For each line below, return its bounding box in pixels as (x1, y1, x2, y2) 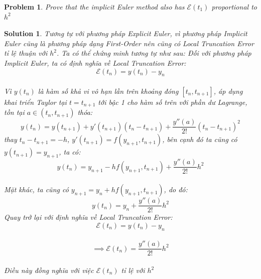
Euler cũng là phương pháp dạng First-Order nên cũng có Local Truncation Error (4, 38, 254, 48)
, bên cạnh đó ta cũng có (162, 134, 237, 145)
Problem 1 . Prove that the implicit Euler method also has (4, 2, 185, 12)
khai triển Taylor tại (4, 96, 67, 107)
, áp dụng (213, 85, 243, 96)
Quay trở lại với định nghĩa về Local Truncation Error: (4, 212, 173, 222)
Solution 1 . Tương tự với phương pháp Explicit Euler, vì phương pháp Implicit (4, 28, 247, 39)
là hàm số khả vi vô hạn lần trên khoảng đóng (38, 85, 179, 96)
